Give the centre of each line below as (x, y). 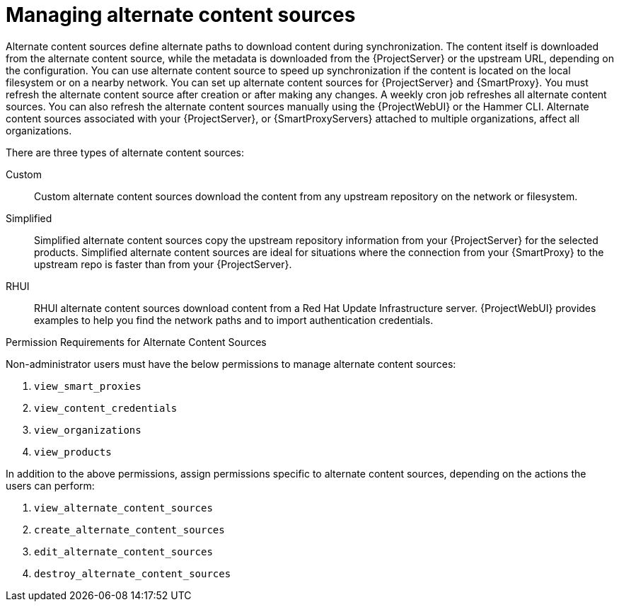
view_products (73, 452)
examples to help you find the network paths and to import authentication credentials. (234, 320)
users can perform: (50, 485)
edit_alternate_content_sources (123, 551)
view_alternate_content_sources (123, 508)
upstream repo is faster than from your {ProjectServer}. (163, 264)
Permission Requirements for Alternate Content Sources (136, 342)
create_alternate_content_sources (129, 530)
